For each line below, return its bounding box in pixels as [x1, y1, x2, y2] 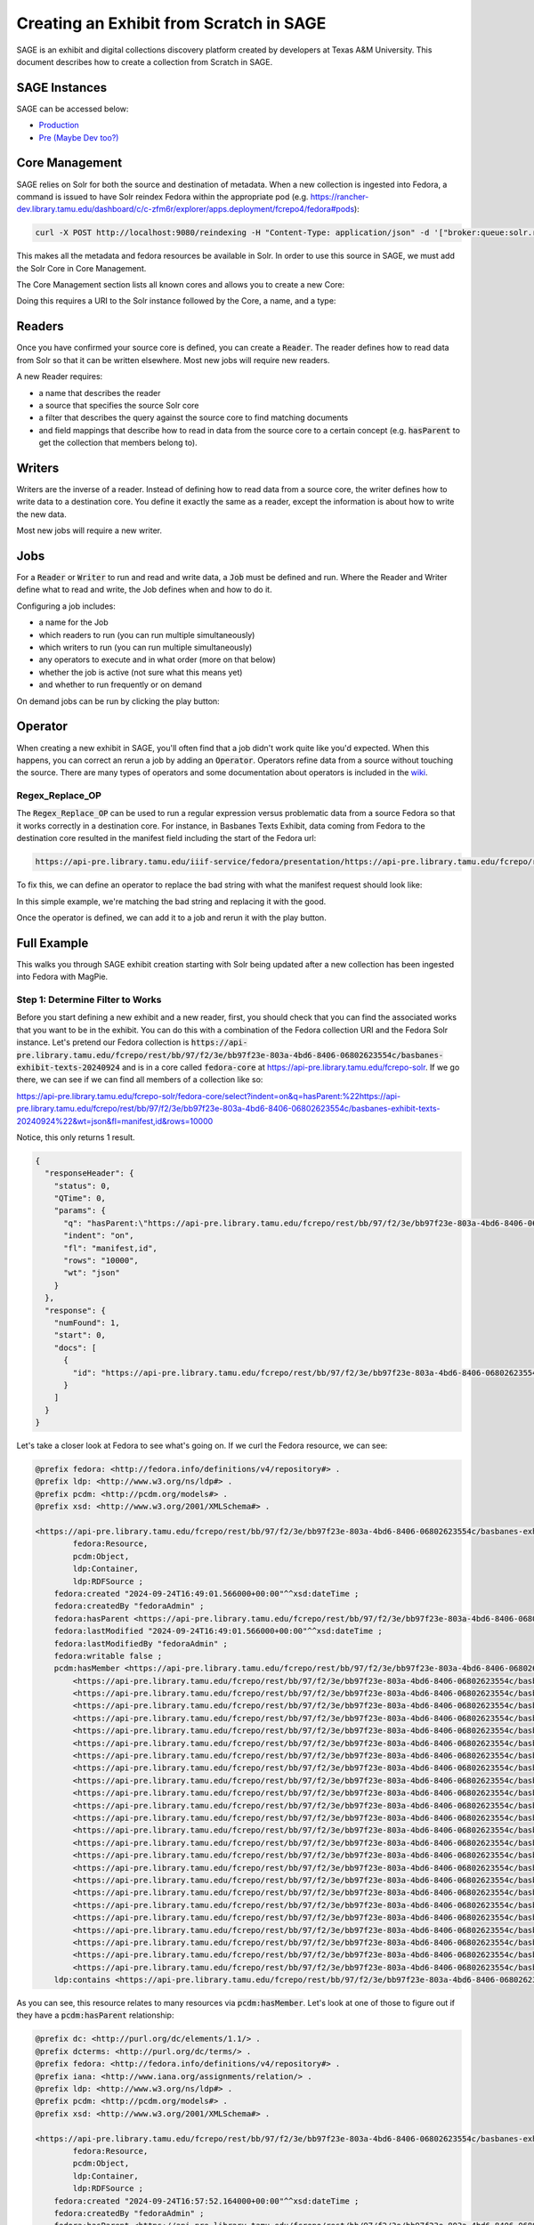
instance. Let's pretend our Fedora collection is [16, 1037, 190, 1048]
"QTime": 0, [53, 1193, 107, 1203]
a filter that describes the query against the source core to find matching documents [38, 412, 349, 423]
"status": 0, [53, 1180, 111, 1191]
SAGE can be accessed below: [16, 103, 129, 114]
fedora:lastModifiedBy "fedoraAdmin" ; [53, 1638, 229, 1648]
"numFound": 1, [53, 1317, 120, 1328]
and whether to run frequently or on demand [38, 679, 202, 690]
